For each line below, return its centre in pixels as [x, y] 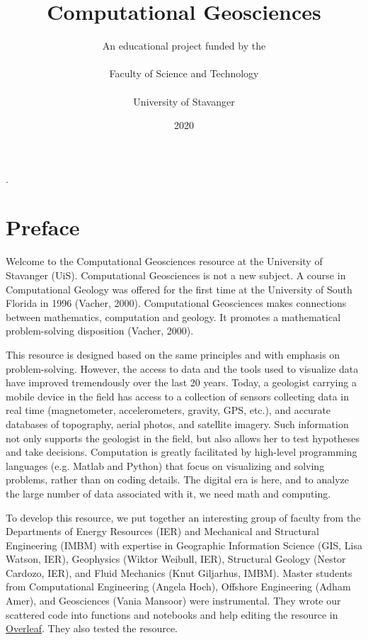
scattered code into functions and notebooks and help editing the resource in [172, 614]
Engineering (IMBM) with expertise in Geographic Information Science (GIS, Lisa [184, 545]
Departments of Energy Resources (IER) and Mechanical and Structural [162, 531]
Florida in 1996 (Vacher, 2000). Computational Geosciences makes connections [176, 303]
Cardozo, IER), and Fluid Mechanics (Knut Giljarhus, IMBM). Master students [179, 572]
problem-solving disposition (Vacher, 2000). [100, 331]
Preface [43, 227]
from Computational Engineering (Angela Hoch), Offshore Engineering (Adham [178, 586]
